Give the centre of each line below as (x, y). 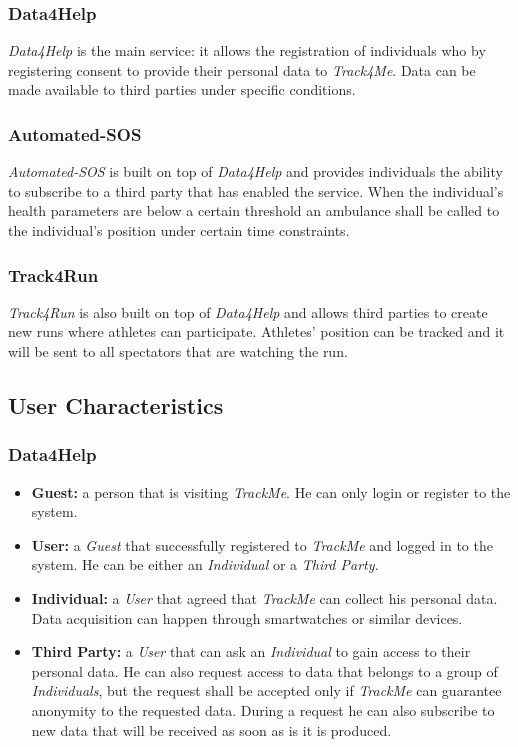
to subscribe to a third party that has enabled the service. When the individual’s (256, 190)
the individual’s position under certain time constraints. (179, 230)
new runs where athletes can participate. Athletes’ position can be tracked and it (256, 331)
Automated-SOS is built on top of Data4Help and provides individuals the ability (255, 171)
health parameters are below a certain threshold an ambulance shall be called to (254, 210)
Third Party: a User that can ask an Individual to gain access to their (251, 651)
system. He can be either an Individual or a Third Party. (205, 564)
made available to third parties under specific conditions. (182, 89)
